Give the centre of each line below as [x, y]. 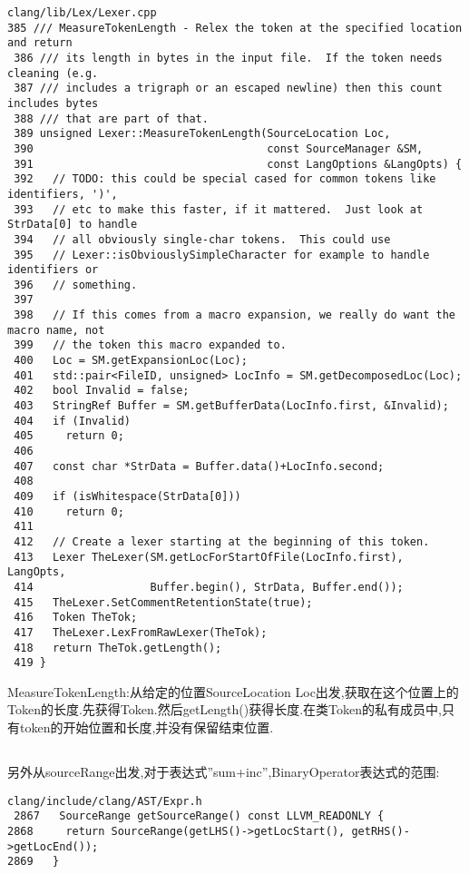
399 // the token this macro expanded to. [150, 345]
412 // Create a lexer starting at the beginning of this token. [222, 541]
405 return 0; [69, 436]
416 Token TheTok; [76, 618]
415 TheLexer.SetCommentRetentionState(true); [163, 602]
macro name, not [56, 330]
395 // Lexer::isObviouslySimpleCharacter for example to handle [222, 255]
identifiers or [53, 270]
